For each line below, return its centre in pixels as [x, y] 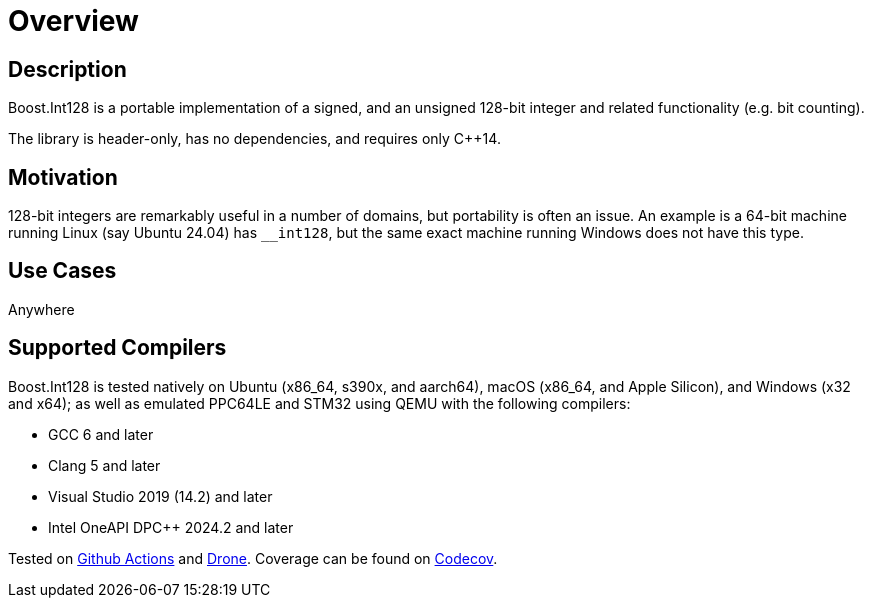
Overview [73, 21]
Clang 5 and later [104, 465]
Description [67, 69]
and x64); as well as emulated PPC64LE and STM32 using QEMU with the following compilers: [319, 403]
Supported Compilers [117, 348]
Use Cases [62, 271]
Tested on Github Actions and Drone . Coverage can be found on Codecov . [253, 558]
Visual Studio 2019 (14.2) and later [160, 496]
